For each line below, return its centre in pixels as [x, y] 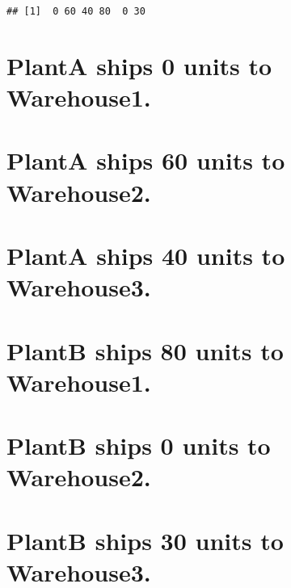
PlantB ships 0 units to [139, 445]
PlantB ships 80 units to [145, 350]
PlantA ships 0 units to [139, 65]
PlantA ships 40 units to [146, 255]
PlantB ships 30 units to [145, 540]
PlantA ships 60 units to [146, 160]
